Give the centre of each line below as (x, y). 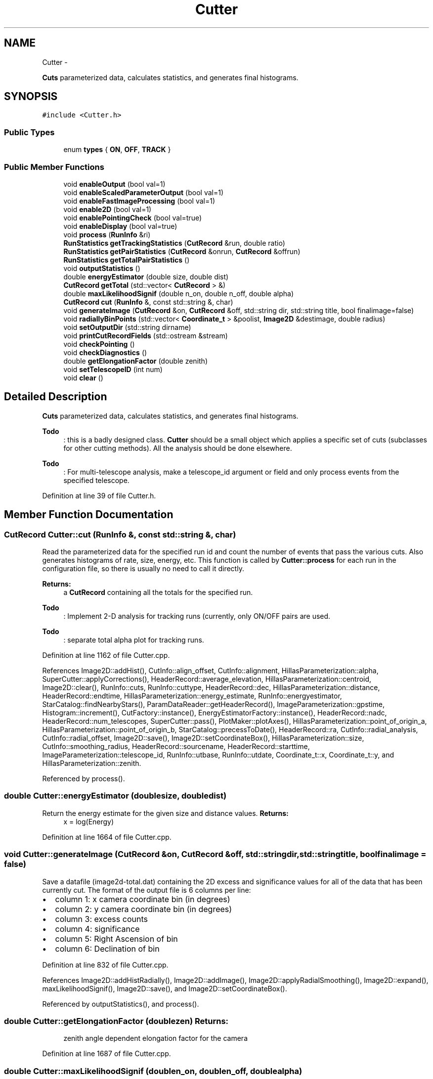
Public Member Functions (54, 167)
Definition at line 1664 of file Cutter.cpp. (107, 837)
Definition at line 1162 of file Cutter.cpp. (106, 655)
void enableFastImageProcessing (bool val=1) (139, 201)
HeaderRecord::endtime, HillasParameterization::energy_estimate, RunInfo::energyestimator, (192, 696)
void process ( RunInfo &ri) (107, 234)
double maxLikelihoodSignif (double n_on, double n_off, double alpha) (178, 293)
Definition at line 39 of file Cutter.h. (99, 495)
